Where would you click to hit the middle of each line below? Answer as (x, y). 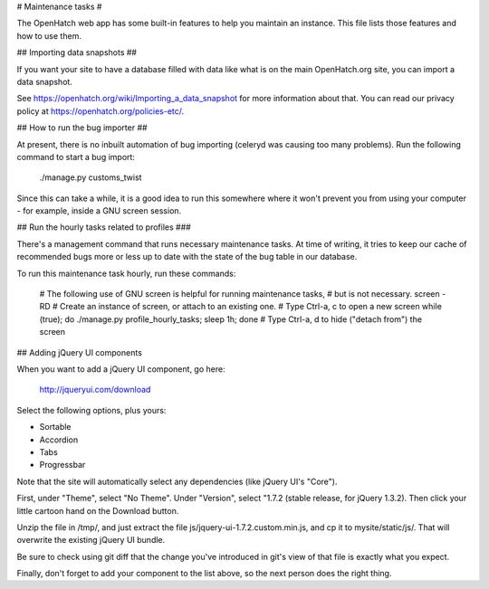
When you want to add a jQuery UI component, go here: (121, 369)
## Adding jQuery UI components (79, 352)
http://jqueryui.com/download (95, 390)
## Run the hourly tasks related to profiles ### (104, 227)
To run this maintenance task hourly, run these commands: (126, 273)
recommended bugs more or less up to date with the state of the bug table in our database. (187, 257)
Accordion (59, 440)
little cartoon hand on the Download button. (98, 510)
